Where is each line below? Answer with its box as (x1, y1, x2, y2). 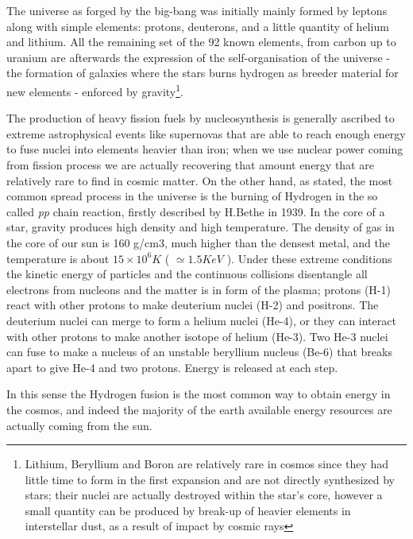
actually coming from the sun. (6, 417, 152, 433)
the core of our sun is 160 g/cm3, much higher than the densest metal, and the (6, 234, 390, 250)
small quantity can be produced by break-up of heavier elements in (25, 502, 351, 518)
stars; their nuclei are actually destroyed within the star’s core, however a (25, 487, 383, 503)
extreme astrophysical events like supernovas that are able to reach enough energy (6, 125, 406, 142)
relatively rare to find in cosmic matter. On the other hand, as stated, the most (6, 172, 393, 188)
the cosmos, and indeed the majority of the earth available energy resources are (6, 401, 392, 417)
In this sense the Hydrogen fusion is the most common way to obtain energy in (6, 386, 391, 402)
